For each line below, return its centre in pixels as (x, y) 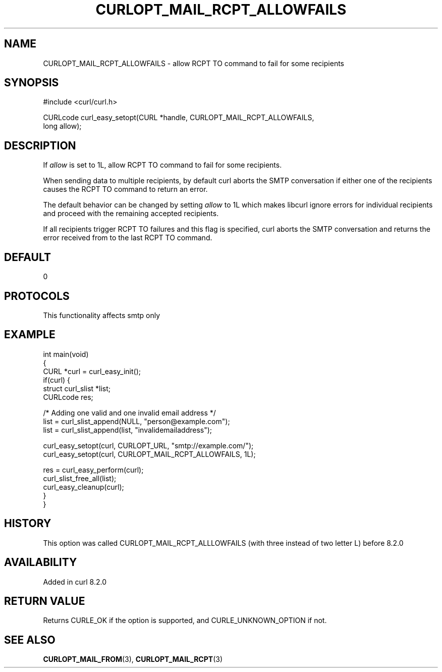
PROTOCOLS (37, 296)
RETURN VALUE (45, 601)
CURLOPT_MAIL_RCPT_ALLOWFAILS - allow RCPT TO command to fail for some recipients (194, 63)
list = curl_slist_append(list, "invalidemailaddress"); (128, 430)
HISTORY (28, 524)
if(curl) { (57, 380)
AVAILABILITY (41, 562)
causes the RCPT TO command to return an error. (125, 189)
